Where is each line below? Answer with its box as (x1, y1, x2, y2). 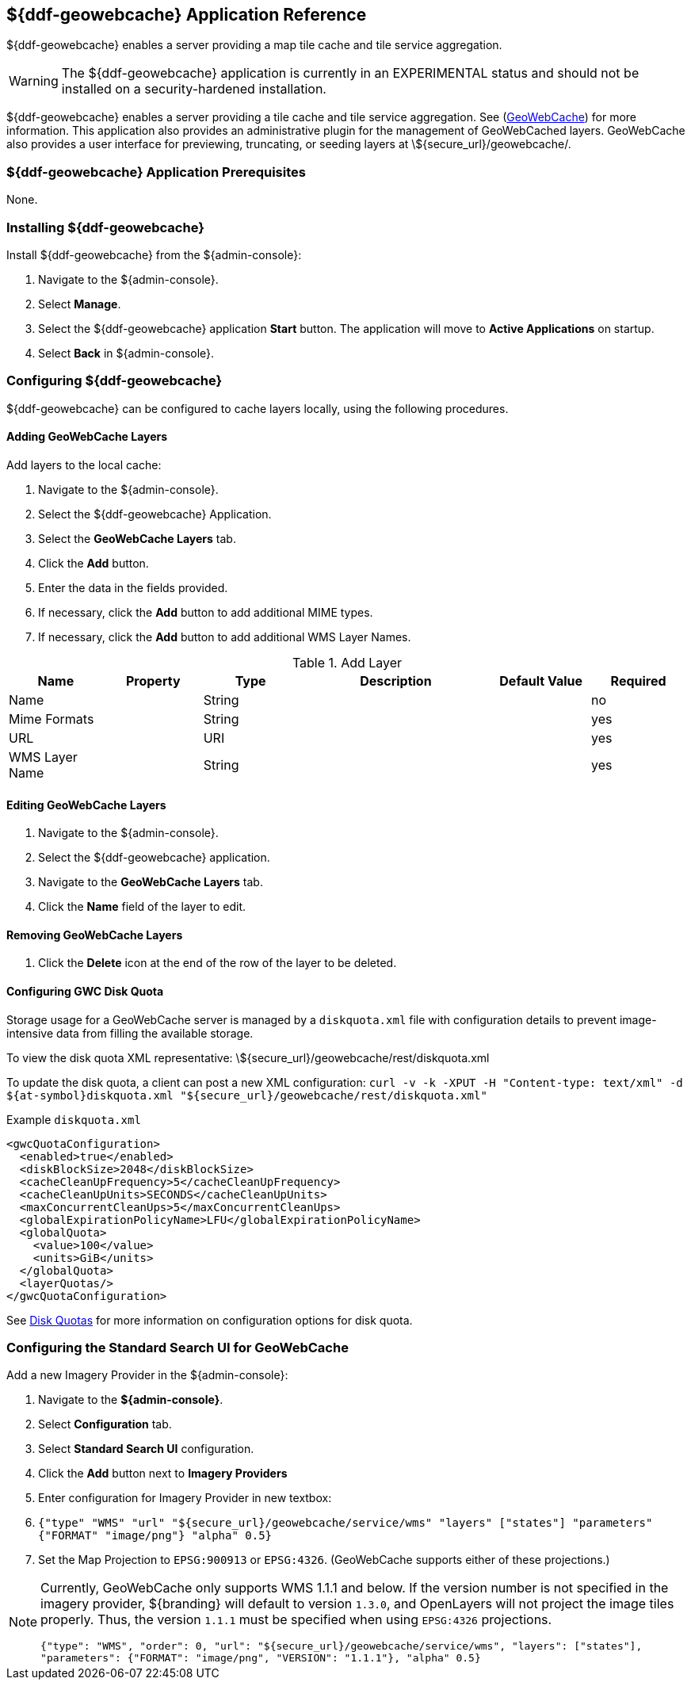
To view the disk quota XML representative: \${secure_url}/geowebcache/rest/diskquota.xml (6, 1050, 490, 1065)
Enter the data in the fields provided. (38, 580, 228, 594)
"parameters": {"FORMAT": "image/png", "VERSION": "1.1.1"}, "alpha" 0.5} (40, 1652, 481, 1665)
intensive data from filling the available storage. (6, 1026, 254, 1040)
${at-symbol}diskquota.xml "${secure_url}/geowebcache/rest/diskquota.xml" (6, 1088, 487, 1102)
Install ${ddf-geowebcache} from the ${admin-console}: (6, 247, 302, 262)
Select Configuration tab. (38, 1417, 172, 1432)
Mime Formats (9, 710, 94, 727)
